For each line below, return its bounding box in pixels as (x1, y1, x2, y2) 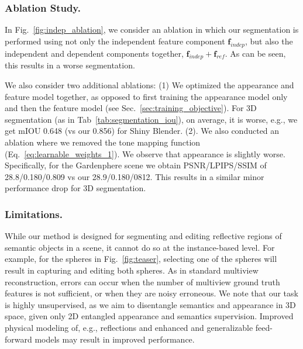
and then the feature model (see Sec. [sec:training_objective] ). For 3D (5, 102, 257, 114)
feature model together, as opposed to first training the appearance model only (5, 90, 288, 102)
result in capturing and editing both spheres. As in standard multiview (5, 264, 259, 276)
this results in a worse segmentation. (5, 59, 135, 71)
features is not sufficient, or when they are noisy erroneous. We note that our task (5, 287, 298, 299)
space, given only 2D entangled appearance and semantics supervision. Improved (5, 310, 294, 322)
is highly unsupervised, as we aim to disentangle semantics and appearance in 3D (5, 298, 296, 310)
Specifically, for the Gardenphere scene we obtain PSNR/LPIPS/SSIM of (5, 159, 267, 171)
